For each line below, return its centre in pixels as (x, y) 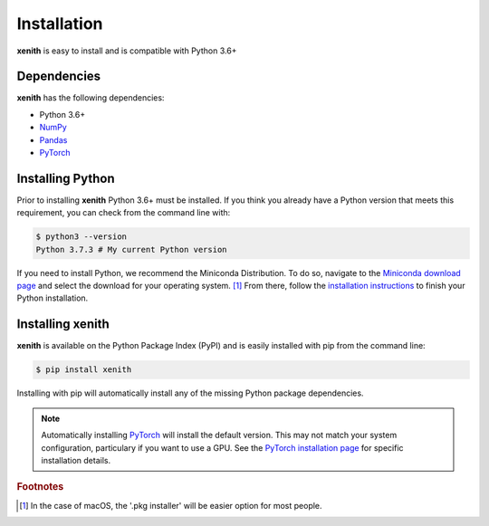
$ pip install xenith (84, 370)
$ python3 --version (81, 237)
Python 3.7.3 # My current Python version (131, 249)
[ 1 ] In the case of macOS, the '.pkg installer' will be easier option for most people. (171, 505)
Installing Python (66, 178)
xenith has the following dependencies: (91, 98)
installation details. (76, 460)
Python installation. (53, 298)
